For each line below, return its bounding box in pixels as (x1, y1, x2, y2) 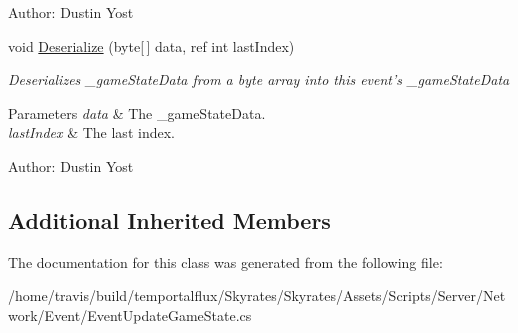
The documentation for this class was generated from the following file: (8, 251, 443, 272)
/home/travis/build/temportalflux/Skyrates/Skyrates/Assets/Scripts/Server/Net (8, 285, 506, 306)
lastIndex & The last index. (8, 122, 175, 143)
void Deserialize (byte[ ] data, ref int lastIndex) (8, 35, 295, 56)
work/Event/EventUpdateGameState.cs (8, 304, 252, 325)
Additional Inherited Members (8, 204, 331, 235)
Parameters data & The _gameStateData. (8, 102, 266, 123)
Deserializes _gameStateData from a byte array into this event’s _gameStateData (8, 69, 510, 90)
